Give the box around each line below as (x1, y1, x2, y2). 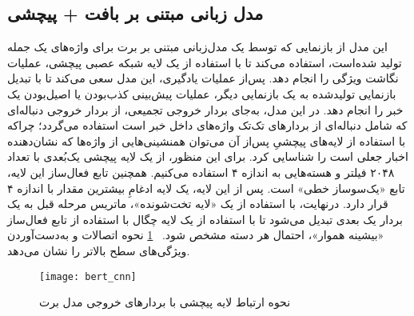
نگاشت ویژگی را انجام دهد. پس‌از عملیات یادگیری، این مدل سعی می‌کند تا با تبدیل (7, 70, 399, 86)
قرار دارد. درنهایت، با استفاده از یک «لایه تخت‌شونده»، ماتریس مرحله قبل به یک (7, 195, 388, 212)
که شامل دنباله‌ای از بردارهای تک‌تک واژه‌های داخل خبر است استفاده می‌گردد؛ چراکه (7, 117, 408, 134)
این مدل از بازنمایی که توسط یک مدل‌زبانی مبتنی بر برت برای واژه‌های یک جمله (7, 38, 388, 55)
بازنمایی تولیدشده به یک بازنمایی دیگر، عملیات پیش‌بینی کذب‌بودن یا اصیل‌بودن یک (7, 85, 396, 102)
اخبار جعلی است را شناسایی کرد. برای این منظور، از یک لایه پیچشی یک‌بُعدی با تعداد (7, 148, 408, 165)
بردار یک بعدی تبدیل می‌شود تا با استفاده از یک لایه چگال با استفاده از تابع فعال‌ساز (7, 210, 403, 227)
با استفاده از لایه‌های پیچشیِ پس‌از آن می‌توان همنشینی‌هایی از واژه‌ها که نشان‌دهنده (7, 132, 406, 149)
